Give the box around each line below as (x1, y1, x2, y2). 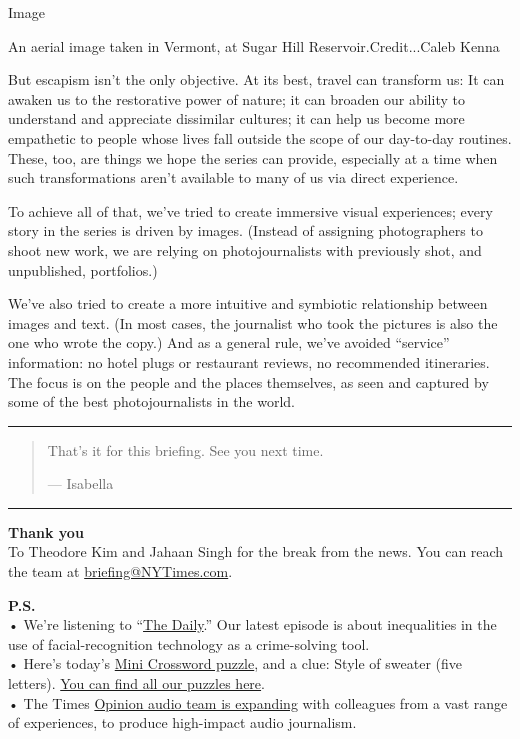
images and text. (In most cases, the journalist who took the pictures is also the (8, 312, 498, 333)
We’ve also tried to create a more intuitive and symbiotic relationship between (8, 293, 488, 314)
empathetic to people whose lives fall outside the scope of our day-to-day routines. (8, 127, 512, 148)
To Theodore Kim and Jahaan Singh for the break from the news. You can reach (8, 541, 504, 562)
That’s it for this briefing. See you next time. (47, 439, 324, 460)
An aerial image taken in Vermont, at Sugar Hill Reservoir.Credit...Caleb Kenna (8, 35, 500, 56)
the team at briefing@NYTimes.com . (8, 561, 233, 582)
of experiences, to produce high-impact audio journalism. (8, 712, 357, 733)
